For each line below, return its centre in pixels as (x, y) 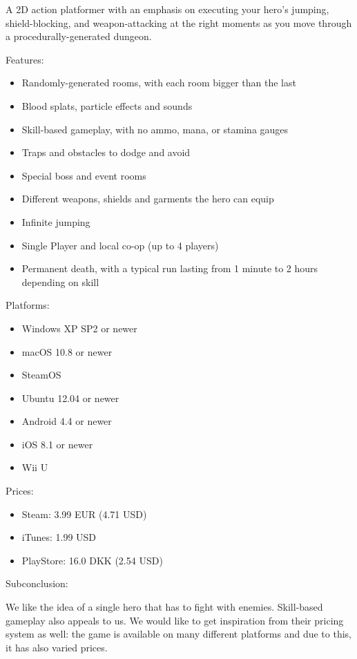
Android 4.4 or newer (67, 421)
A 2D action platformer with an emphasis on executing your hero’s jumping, (167, 9)
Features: (25, 59)
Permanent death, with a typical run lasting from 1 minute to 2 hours (170, 268)
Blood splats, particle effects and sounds (107, 105)
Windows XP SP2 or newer (79, 328)
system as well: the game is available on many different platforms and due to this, (178, 634)
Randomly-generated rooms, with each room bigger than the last (159, 83)
